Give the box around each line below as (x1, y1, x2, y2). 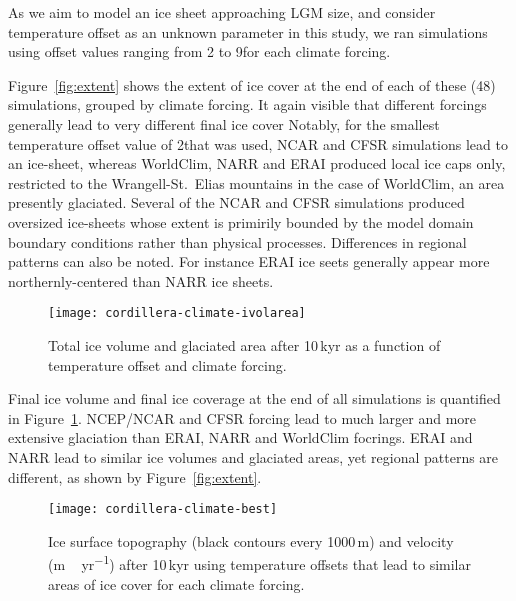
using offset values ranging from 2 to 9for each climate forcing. (8, 41, 391, 62)
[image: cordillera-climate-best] (48, 502, 278, 517)
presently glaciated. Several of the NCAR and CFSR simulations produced (8, 192, 465, 213)
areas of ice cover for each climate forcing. (48, 573, 305, 594)
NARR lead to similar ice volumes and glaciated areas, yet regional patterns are (8, 446, 499, 467)
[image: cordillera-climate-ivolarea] (48, 306, 306, 321)
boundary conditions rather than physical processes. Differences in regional (8, 231, 467, 252)
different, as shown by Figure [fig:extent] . (8, 466, 262, 487)
